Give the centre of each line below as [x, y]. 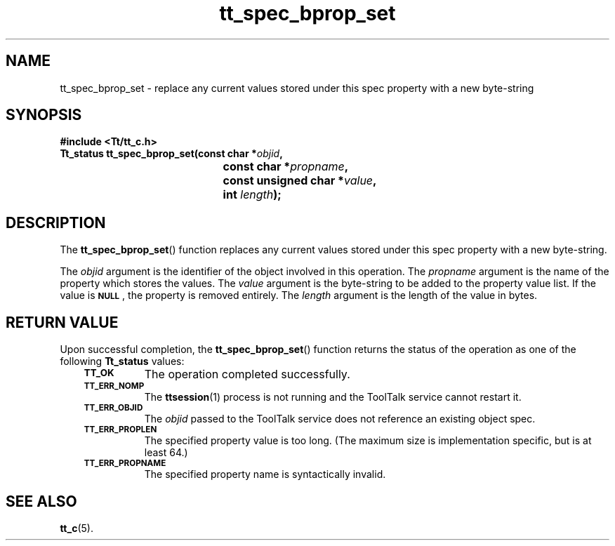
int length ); [252, 195]
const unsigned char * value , [300, 181]
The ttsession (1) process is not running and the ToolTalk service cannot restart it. [333, 397]
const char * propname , [286, 167]
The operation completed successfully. [247, 374]
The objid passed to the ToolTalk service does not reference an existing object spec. [340, 419]
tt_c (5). [77, 528]
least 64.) [166, 453]
